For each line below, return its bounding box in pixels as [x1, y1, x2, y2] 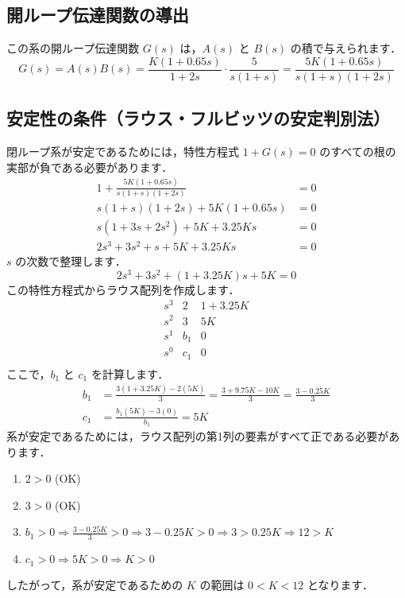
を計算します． [91, 365, 169, 382]
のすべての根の [319, 143, 396, 160]
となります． [307, 576, 373, 592]
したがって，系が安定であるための [6, 576, 183, 592]
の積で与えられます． [290, 40, 402, 56]
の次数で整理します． [15, 253, 126, 270]
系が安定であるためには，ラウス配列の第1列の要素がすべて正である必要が [6, 428, 389, 445]
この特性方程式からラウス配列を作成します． [6, 281, 240, 297]
